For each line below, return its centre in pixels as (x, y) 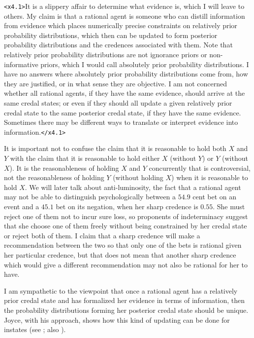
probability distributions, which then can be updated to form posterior (111, 35)
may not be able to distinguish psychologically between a (90, 197)
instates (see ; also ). (35, 329)
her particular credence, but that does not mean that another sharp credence (120, 254)
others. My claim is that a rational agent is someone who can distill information (125, 16)
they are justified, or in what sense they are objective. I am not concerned (116, 83)
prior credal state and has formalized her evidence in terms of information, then (124, 300)
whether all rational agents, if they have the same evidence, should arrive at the (125, 93)
